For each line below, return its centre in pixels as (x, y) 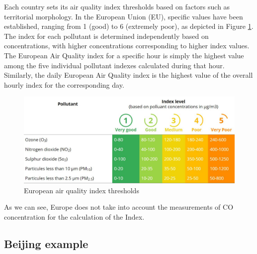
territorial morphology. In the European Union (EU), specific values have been (124, 16)
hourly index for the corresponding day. (64, 84)
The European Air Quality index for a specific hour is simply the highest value (124, 55)
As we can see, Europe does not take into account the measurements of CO (119, 207)
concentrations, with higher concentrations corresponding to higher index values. (127, 46)
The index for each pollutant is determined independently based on (106, 36)
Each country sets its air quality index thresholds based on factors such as (117, 6)
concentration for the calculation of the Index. (74, 217)
